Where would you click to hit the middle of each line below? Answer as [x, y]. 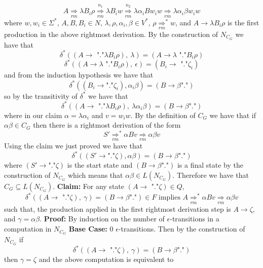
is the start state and [100, 165]
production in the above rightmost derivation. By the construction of [111, 34]
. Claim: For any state [88, 186]
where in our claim [33, 115]
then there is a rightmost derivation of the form [107, 125]
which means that [95, 175]
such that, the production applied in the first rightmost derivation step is [118, 208]
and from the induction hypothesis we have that [79, 75]
